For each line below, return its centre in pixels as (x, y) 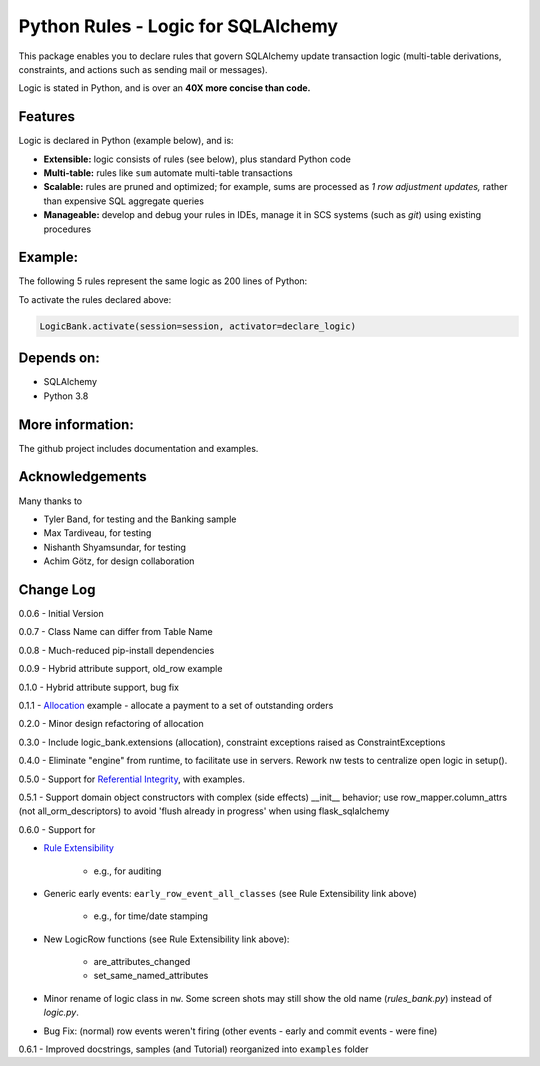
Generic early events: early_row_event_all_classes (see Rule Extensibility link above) (230, 893)
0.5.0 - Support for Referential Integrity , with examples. (131, 779)
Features (46, 116)
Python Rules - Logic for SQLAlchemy (178, 26)
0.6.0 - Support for (57, 829)
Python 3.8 (66, 396)
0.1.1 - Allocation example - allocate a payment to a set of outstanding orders (176, 705)
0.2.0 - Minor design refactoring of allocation (111, 724)
